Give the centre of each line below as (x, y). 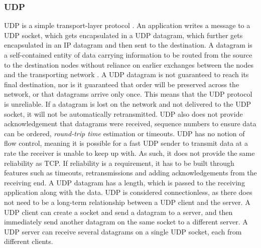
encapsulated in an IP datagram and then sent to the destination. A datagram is (128, 45)
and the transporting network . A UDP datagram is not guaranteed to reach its (126, 74)
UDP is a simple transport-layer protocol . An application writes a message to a (127, 25)
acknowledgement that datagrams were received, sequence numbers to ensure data (130, 123)
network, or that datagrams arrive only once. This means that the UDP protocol (128, 94)
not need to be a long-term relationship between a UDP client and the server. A (127, 202)
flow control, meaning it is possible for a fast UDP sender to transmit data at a (126, 143)
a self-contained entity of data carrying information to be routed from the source (128, 55)
